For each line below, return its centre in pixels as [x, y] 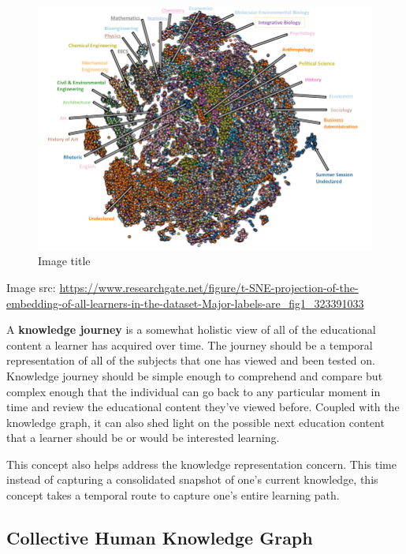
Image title [64, 261]
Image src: [31, 287]
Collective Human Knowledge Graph [160, 538]
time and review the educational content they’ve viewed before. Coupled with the [203, 407]
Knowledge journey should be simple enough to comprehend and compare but [195, 375]
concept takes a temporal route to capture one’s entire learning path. [173, 495]
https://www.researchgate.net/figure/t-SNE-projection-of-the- [209, 287]
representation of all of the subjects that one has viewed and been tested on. [191, 360]
